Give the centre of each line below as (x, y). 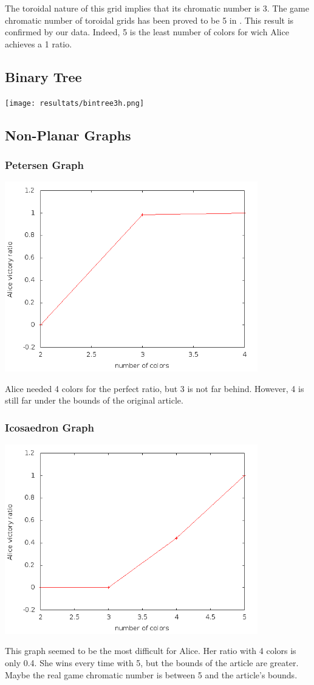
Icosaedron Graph (50, 427)
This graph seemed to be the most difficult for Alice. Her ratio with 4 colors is (151, 651)
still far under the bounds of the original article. (94, 400)
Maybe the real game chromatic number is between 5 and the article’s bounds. (151, 674)
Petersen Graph (45, 164)
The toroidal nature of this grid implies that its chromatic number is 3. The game (157, 8)
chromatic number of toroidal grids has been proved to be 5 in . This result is (149, 20)
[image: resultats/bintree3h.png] (75, 103)
